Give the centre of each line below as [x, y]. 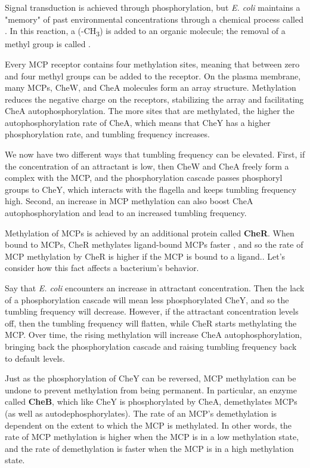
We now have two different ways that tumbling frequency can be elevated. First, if [155, 154]
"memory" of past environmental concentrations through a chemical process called [154, 19]
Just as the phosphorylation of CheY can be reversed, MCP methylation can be [151, 378]
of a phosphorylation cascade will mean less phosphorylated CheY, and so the [147, 299]
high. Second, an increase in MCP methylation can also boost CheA [129, 201]
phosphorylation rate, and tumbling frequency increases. [107, 134]
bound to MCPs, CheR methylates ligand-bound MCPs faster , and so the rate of [154, 244]
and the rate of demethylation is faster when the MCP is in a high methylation [149, 448]
